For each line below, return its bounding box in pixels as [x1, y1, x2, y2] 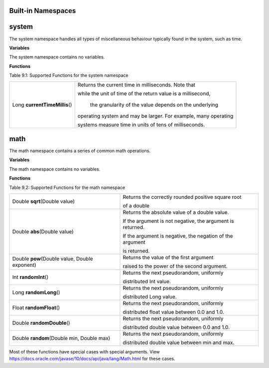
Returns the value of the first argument [123, 254, 214, 261]
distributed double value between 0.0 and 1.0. [123, 324, 230, 331]
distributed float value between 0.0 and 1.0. [123, 308, 224, 315]
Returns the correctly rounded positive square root [123, 193, 242, 200]
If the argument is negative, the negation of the [123, 232, 233, 239]
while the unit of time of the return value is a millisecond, [77, 90, 211, 97]
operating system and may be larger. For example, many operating [77, 113, 234, 120]
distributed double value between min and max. [123, 339, 235, 346]
